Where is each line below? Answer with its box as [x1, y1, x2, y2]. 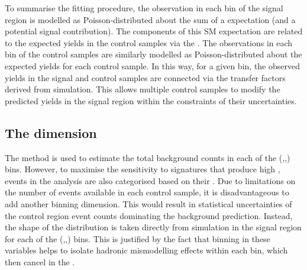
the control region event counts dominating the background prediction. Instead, [5, 209, 293, 221]
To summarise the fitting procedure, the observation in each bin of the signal [5, 2, 283, 14]
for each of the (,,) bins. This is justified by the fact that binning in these [5, 232, 270, 245]
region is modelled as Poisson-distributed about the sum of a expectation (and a [5, 13, 296, 25]
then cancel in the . [5, 255, 75, 268]
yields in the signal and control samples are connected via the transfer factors [5, 71, 286, 83]
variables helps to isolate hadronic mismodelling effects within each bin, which [5, 244, 288, 256]
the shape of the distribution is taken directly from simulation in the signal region [5, 221, 302, 233]
